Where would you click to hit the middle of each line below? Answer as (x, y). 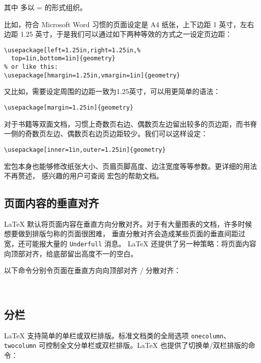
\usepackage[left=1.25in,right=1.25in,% (73, 50)
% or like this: (31, 67)
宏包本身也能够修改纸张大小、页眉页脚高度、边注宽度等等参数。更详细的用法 (130, 166)
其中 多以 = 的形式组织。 (45, 7)
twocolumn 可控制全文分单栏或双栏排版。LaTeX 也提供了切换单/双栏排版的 (126, 345)
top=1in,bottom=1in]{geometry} (63, 59)
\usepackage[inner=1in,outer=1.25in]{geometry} (85, 150)
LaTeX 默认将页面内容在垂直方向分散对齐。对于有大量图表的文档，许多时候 (128, 223)
